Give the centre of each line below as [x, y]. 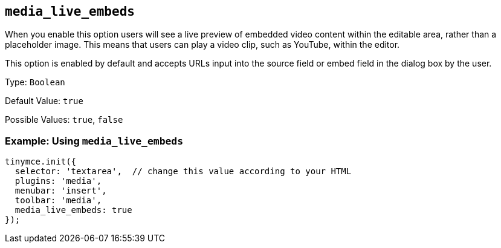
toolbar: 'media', [58, 201]
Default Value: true [44, 101]
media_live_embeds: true [73, 210]
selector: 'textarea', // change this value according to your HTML [183, 171]
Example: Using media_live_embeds [94, 141]
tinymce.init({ [41, 162]
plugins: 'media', [58, 181]
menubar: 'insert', [61, 191]
